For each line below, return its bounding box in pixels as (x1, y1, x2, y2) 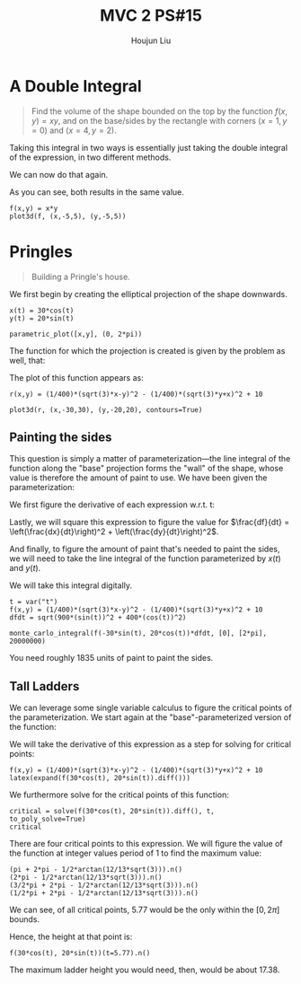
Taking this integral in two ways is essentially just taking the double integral (9, 142, 288, 153)
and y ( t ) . (9, 563, 41, 574)
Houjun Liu (130, 35, 172, 46)
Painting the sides (9, 430, 112, 445)
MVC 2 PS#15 (100, 5, 202, 26)
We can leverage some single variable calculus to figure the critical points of (9, 702, 292, 714)
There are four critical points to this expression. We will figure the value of (9, 839, 283, 849)
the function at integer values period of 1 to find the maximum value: (9, 848, 262, 858)
